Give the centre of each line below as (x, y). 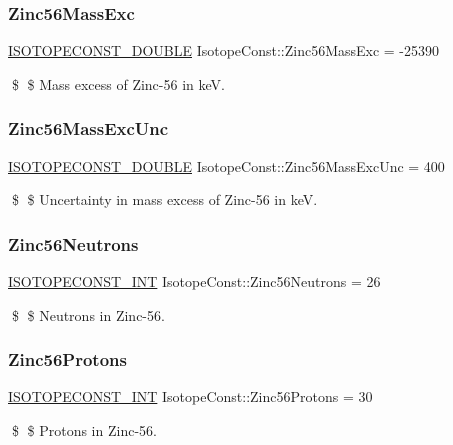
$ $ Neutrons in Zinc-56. (88, 314)
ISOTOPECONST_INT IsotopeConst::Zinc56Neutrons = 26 (194, 281)
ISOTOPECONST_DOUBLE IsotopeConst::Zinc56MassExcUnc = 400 (226, 165)
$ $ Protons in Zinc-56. (84, 430)
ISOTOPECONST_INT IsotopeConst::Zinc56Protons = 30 (190, 396)
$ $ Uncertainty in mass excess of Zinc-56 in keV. (164, 199)
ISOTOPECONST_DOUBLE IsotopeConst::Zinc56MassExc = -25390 (224, 50)
